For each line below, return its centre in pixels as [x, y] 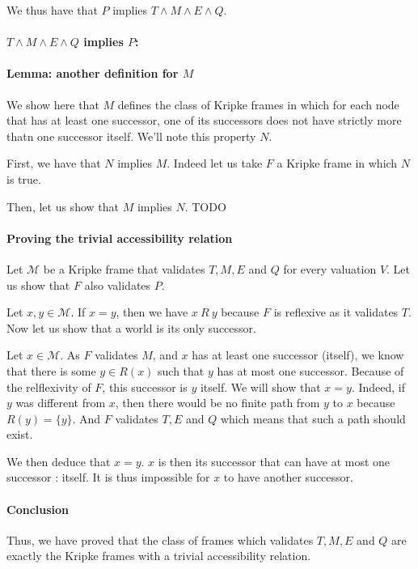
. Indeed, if [378, 386]
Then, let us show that [63, 206]
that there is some [51, 370]
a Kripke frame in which [337, 163]
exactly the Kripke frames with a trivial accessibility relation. [159, 556]
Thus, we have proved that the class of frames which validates [160, 539]
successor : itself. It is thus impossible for [108, 477]
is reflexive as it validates [336, 312]
